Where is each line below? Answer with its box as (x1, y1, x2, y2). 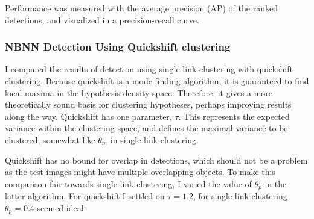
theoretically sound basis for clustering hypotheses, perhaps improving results (5, 98, 292, 111)
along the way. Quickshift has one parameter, (5, 109, 172, 122)
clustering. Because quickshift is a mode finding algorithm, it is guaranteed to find (5, 75, 309, 87)
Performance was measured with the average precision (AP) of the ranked (5, 2, 278, 14)
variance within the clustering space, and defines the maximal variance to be (5, 122, 288, 134)
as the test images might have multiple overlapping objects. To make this (5, 165, 275, 178)
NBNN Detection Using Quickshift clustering (5, 39, 231, 54)
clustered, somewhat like (5, 133, 95, 146)
